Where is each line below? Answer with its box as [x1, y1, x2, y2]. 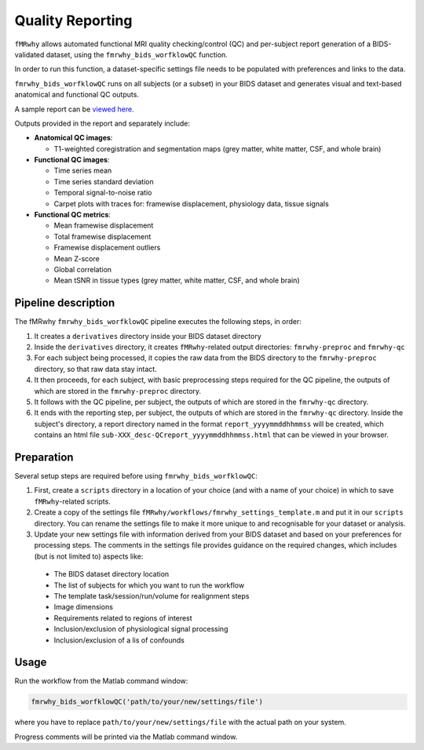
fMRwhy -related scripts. [34, 497, 111, 506]
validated [14, 49, 45, 59]
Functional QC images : [34, 155, 110, 165]
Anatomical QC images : [34, 133, 113, 143]
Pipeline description [14, 297, 115, 310]
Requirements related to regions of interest [53, 613, 192, 623]
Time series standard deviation [53, 177, 154, 186]
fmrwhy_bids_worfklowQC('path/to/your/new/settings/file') [31, 697, 263, 706]
